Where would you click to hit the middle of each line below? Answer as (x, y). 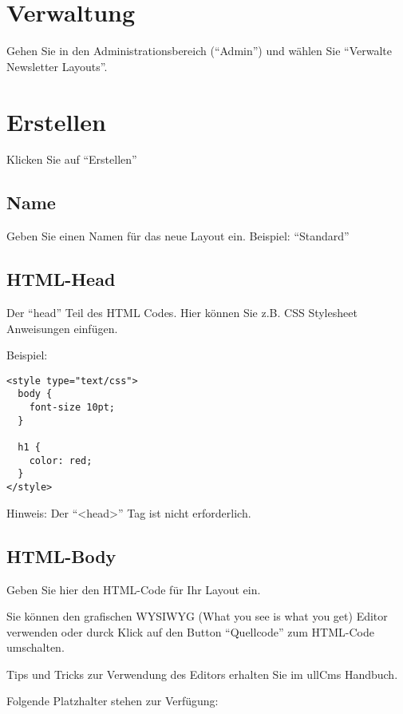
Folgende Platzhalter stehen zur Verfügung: (113, 701)
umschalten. (36, 647)
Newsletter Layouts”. (57, 66)
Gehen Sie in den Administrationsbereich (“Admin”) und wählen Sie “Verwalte (199, 51)
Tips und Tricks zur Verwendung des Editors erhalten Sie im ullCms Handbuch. (202, 674)
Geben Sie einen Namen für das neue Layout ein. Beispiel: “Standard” (178, 236)
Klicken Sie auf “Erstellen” (72, 159)
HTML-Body (61, 555)
